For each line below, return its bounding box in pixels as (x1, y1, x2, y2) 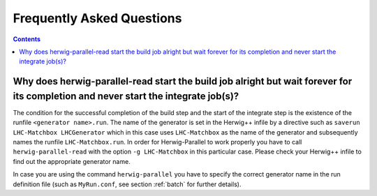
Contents (13, 35, 41, 43)
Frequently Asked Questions (13, 10, 182, 26)
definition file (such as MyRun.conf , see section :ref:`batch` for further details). (13, 180, 242, 188)
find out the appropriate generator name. (13, 157, 131, 165)
